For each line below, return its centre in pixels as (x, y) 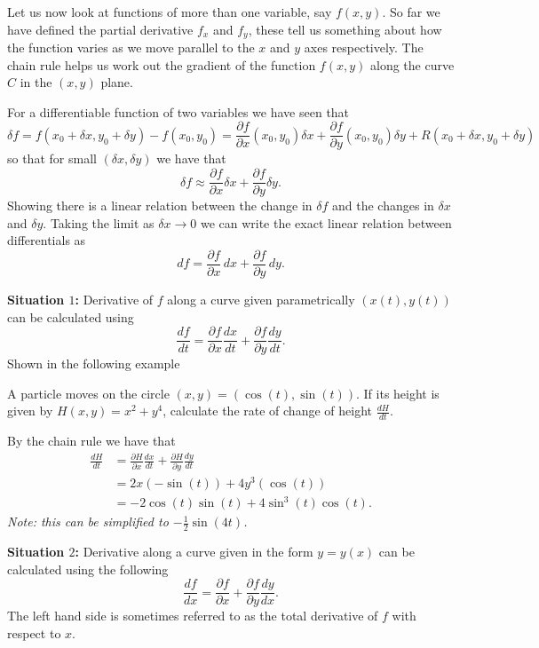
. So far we (411, 12)
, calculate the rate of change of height (267, 411)
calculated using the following (88, 569)
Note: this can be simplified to (88, 522)
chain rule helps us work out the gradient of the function (162, 64)
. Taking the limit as (99, 222)
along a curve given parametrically (261, 299)
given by (30, 411)
